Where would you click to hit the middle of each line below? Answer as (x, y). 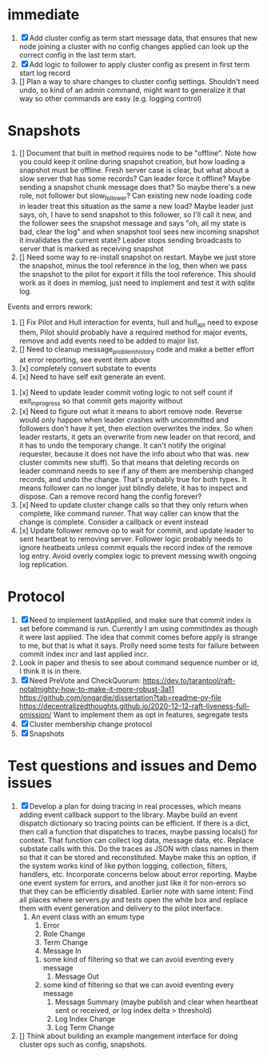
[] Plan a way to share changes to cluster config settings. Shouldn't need (139, 81)
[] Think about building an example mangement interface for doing (128, 1035)
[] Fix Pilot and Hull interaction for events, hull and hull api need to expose (139, 323)
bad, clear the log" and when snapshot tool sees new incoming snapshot (139, 231)
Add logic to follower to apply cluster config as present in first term (139, 64)
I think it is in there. (50, 671)
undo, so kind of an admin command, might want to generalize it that (132, 90)
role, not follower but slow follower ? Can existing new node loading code (135, 196)
